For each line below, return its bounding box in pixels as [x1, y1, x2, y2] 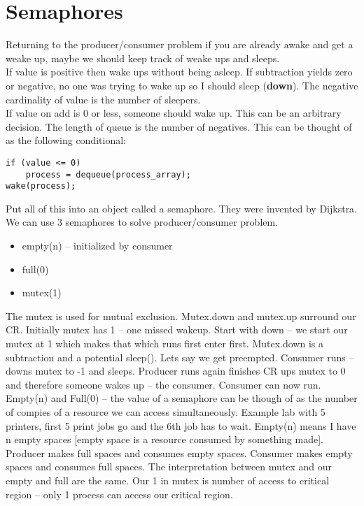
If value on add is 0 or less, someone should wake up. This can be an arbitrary [6, 106, 342, 120]
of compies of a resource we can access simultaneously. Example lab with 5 [6, 404, 325, 419]
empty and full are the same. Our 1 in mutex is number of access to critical [6, 472, 330, 487]
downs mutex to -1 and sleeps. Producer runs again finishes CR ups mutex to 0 [6, 363, 346, 378]
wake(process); [6, 181, 76, 191]
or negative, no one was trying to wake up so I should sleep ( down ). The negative [6, 78, 358, 92]
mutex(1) [22, 285, 62, 300]
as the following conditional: [6, 133, 126, 147]
